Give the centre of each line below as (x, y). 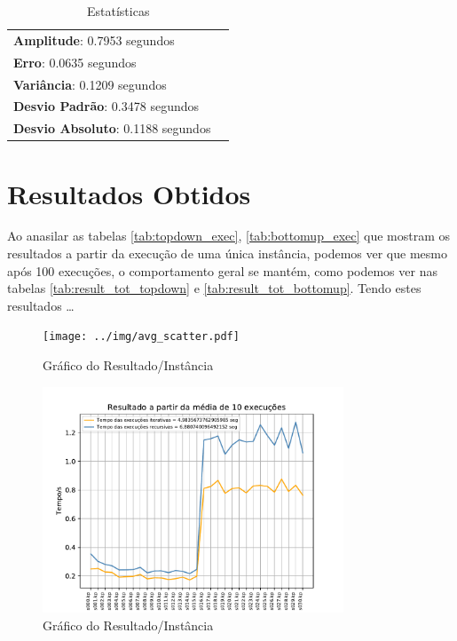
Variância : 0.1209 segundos (90, 84)
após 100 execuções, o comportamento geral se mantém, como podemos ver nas (222, 270)
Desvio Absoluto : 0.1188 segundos (112, 128)
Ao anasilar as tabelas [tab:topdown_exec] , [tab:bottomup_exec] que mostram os (229, 236)
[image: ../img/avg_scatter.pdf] (141, 337)
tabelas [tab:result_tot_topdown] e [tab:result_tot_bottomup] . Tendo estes (214, 288)
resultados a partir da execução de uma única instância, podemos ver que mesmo (227, 253)
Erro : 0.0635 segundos (75, 62)
